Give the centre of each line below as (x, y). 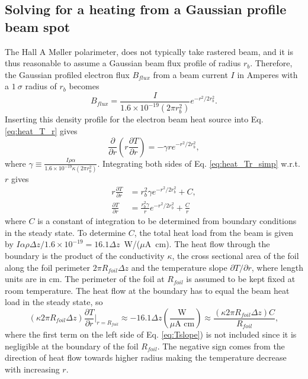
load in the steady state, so (54, 302)
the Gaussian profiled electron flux (67, 74)
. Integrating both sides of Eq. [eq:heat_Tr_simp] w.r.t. (199, 163)
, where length (277, 267)
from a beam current (190, 74)
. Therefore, (271, 63)
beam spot (38, 26)
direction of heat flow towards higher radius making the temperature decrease (146, 357)
